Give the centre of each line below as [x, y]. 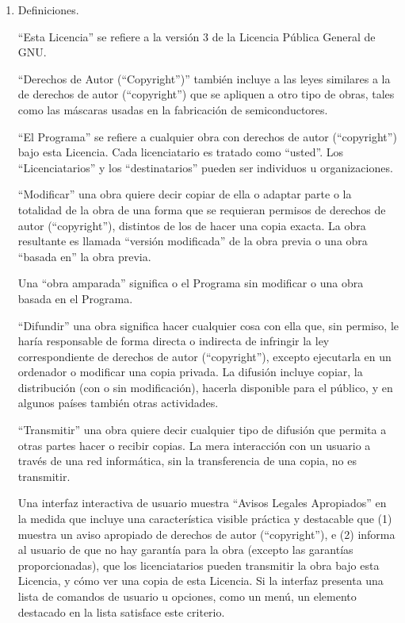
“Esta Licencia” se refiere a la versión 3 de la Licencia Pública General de [197, 36]
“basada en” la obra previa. [84, 256]
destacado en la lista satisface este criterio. [121, 611]
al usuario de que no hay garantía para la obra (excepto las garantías [185, 550]
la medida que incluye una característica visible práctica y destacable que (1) [205, 519]
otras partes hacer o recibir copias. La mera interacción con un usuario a [194, 445]
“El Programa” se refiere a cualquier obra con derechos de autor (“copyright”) [207, 136]
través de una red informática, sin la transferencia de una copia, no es [187, 461]
